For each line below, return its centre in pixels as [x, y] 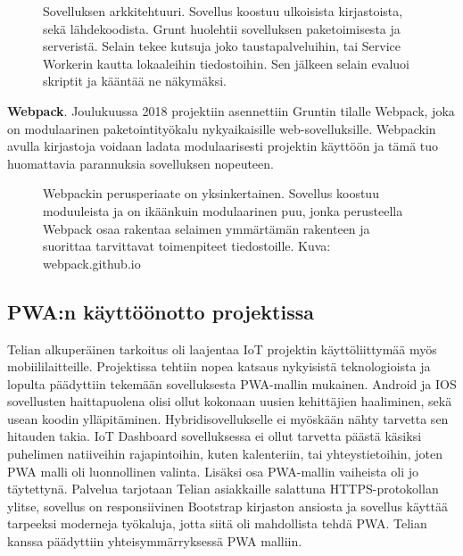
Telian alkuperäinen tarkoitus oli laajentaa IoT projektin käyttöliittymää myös [222, 349]
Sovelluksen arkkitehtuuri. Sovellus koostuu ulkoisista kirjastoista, [223, 11]
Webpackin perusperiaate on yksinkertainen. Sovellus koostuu [211, 193]
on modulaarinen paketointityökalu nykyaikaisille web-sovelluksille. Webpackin [222, 128]
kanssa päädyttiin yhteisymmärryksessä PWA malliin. [155, 541]
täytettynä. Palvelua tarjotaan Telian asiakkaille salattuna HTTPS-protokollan [223, 489]
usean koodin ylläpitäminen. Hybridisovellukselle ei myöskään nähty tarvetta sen [228, 418]
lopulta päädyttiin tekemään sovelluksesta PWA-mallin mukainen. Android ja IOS [232, 383]
